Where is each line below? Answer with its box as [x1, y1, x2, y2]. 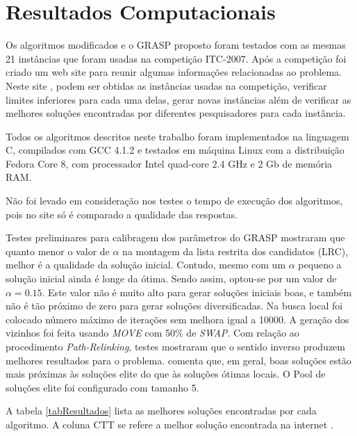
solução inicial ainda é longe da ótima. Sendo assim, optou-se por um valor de [6, 271, 337, 286]
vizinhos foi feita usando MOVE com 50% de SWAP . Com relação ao [6, 325, 299, 340]
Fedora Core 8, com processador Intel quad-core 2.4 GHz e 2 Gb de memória [6, 156, 333, 170]
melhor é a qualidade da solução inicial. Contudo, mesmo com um [6, 257, 286, 272]
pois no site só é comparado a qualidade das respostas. [6, 207, 238, 221]
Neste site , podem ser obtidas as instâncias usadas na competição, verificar [6, 78, 327, 92]
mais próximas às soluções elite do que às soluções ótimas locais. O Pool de [6, 366, 326, 381]
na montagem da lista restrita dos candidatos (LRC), [122, 243, 349, 258]
